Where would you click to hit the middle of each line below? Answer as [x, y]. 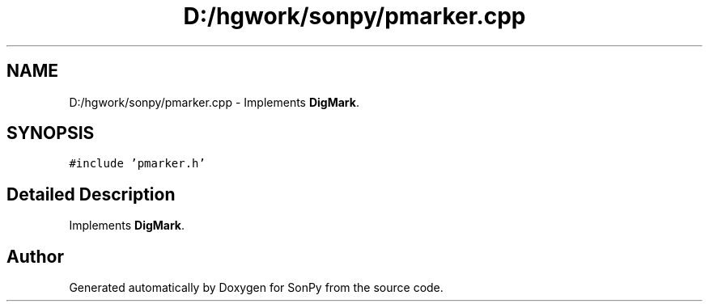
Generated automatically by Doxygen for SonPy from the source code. [256, 288]
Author [35, 256]
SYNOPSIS [51, 133]
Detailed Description [91, 194]
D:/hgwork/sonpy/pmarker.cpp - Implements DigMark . [214, 102]
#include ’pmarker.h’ [137, 164]
